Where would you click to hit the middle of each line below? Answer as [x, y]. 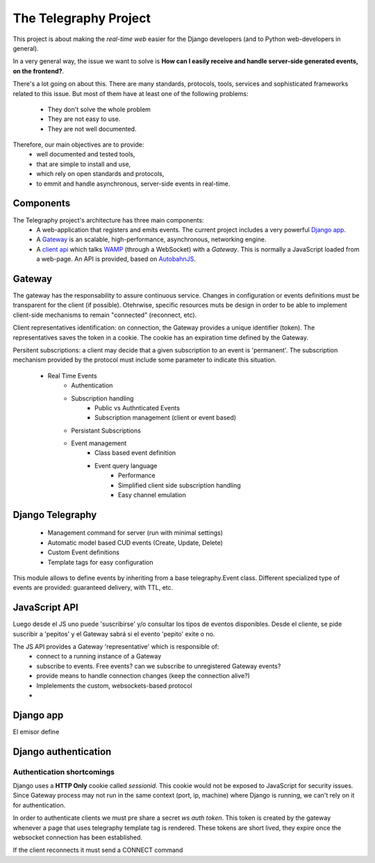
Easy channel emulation [152, 495]
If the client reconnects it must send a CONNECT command [98, 850]
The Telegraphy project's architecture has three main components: [108, 220]
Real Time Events [72, 376]
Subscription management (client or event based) [165, 418]
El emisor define [36, 732]
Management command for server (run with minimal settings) [135, 533]
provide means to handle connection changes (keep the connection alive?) [143, 676]
